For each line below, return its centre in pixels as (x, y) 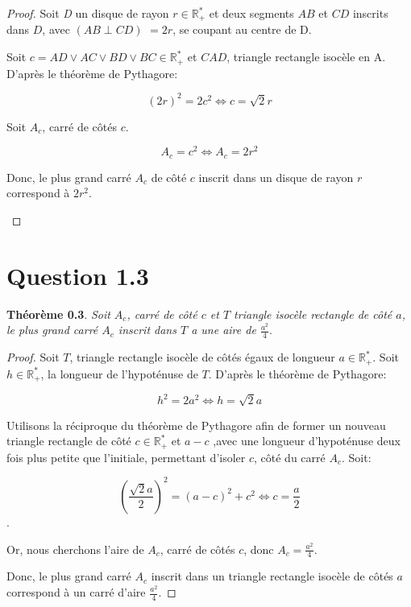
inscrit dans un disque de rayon (276, 177)
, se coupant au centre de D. (242, 29)
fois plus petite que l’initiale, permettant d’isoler (126, 457)
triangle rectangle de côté (69, 441)
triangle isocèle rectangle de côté (313, 314)
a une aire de (224, 330)
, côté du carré (290, 457)
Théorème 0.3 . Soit (58, 314)
